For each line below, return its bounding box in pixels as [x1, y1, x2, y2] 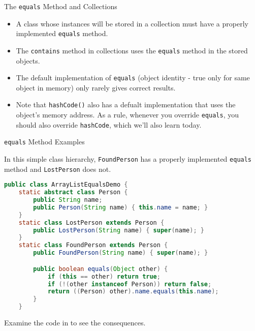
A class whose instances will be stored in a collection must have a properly [16, 18, 248, 28]
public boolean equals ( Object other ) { [33, 265, 168, 273]
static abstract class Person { [18, 189, 128, 196]
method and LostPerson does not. [4, 163, 111, 174]
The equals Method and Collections [4, 1, 117, 11]
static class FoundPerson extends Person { [18, 242, 168, 249]
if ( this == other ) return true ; [47, 273, 161, 280]
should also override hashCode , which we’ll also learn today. [16, 119, 202, 130]
